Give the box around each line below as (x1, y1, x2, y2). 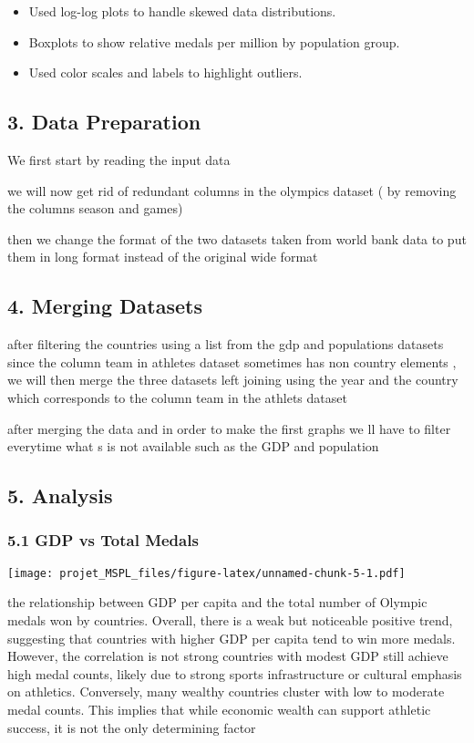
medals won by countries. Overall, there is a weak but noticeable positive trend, (7, 610, 453, 629)
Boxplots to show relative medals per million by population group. (28, 32, 400, 51)
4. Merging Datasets (7, 292, 202, 320)
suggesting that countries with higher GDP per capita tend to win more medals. (7, 628, 456, 647)
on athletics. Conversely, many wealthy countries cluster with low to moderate (7, 682, 445, 701)
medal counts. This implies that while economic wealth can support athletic (7, 699, 431, 718)
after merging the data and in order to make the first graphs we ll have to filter (7, 418, 451, 438)
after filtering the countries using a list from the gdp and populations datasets (7, 335, 444, 354)
